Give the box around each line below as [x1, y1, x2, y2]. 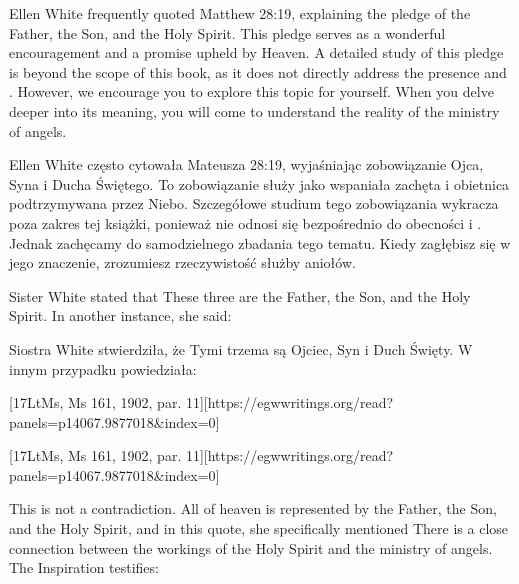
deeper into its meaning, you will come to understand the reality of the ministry [9, 100, 500, 121]
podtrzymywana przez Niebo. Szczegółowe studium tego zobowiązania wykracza [9, 193, 499, 214]
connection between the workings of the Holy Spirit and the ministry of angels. [9, 537, 493, 558]
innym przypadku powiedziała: [9, 358, 197, 379]
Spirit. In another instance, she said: [9, 305, 232, 326]
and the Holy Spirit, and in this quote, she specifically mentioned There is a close [9, 518, 509, 539]
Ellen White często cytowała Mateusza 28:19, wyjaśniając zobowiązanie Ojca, [9, 154, 484, 175]
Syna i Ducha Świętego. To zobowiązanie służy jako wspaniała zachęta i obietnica [9, 173, 510, 194]
